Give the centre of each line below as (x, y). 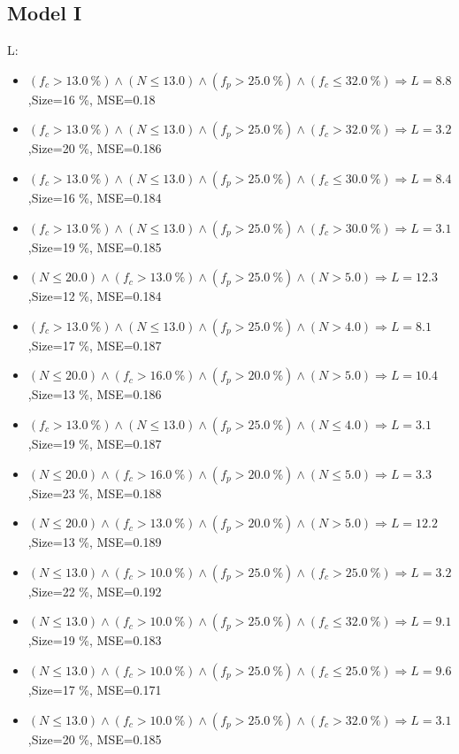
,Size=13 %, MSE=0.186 (95, 394)
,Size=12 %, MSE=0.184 (95, 296)
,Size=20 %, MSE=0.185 (95, 739)
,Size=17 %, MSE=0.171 (95, 689)
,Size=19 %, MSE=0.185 (95, 246)
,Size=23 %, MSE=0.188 (95, 492)
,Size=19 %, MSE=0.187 (95, 443)
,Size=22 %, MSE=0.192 (95, 591)
